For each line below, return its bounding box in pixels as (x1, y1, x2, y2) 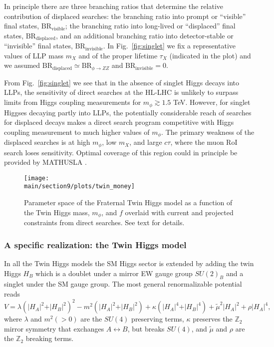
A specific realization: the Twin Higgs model (4, 238, 187, 251)
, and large (129, 137, 162, 147)
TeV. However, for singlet (173, 97, 251, 107)
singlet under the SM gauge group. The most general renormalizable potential (4, 279, 242, 289)
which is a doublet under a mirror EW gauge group (35, 268, 193, 278)
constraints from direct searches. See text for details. (24, 217, 185, 228)
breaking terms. (25, 333, 74, 344)
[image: (24, 174, 49, 182)
